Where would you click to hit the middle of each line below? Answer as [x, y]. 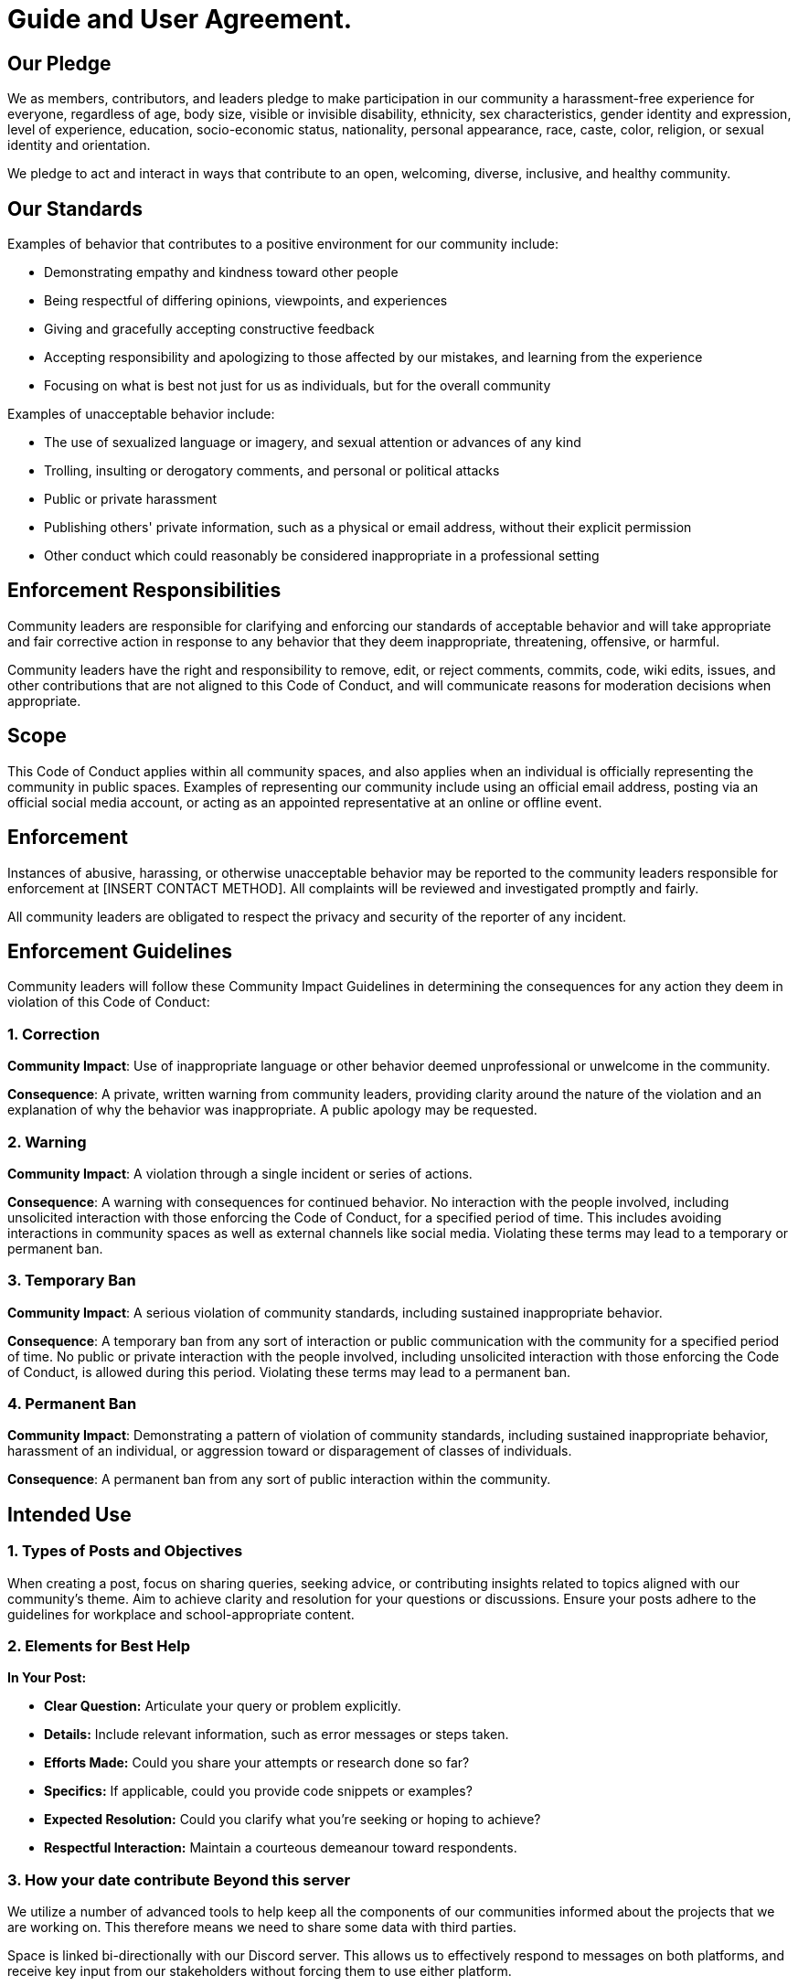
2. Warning [47, 1142]
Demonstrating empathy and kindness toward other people [221, 272]
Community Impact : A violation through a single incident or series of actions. [240, 1173]
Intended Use [69, 1514]
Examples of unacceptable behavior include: [141, 414]
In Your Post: [47, 1678]
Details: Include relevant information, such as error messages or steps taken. [277, 1735]
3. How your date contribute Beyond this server [179, 1879]
